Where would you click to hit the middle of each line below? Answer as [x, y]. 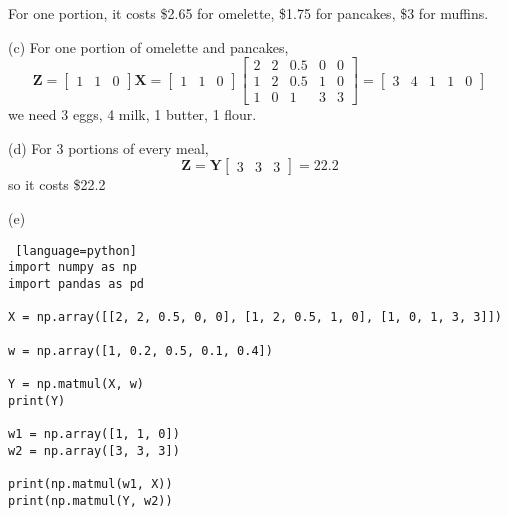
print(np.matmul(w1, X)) [90, 483]
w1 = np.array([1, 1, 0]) [94, 433]
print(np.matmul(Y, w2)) [90, 500]
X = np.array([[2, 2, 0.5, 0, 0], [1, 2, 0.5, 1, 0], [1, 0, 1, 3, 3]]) [255, 317]
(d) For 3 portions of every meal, [108, 147]
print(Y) [37, 400]
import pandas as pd [76, 283]
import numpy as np [72, 267]
